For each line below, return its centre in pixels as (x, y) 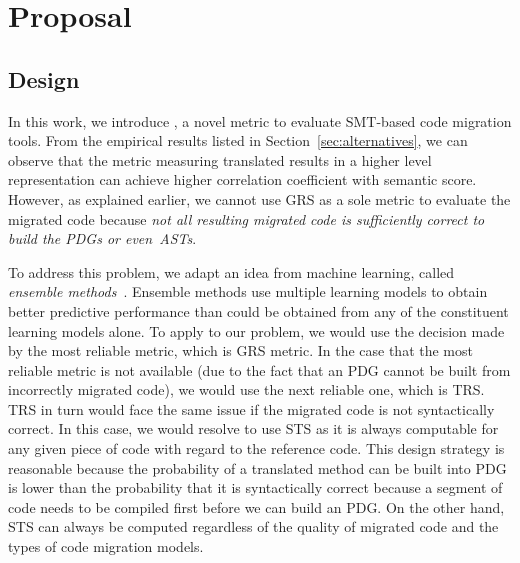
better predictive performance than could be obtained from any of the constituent (258, 310)
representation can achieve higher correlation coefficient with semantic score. (242, 179)
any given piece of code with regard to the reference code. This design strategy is (256, 448)
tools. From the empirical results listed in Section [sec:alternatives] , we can (238, 140)
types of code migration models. (106, 546)
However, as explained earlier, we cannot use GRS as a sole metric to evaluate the (259, 198)
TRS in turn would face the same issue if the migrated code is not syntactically (251, 408)
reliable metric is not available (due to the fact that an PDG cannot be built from (259, 369)
